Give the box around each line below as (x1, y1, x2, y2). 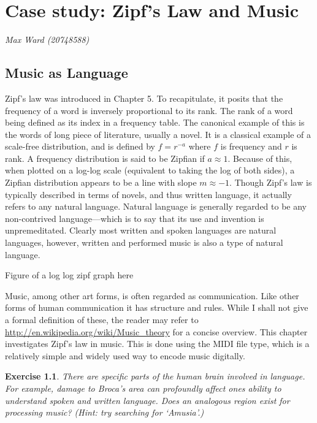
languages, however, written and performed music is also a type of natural (5, 236, 283, 249)
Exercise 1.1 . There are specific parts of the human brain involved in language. (5, 370, 305, 383)
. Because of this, (227, 151, 292, 164)
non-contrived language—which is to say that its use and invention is (5, 211, 264, 224)
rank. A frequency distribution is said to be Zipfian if (5, 151, 205, 164)
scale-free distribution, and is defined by (5, 140, 155, 153)
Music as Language (5, 63, 128, 82)
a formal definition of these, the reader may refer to (5, 313, 199, 326)
